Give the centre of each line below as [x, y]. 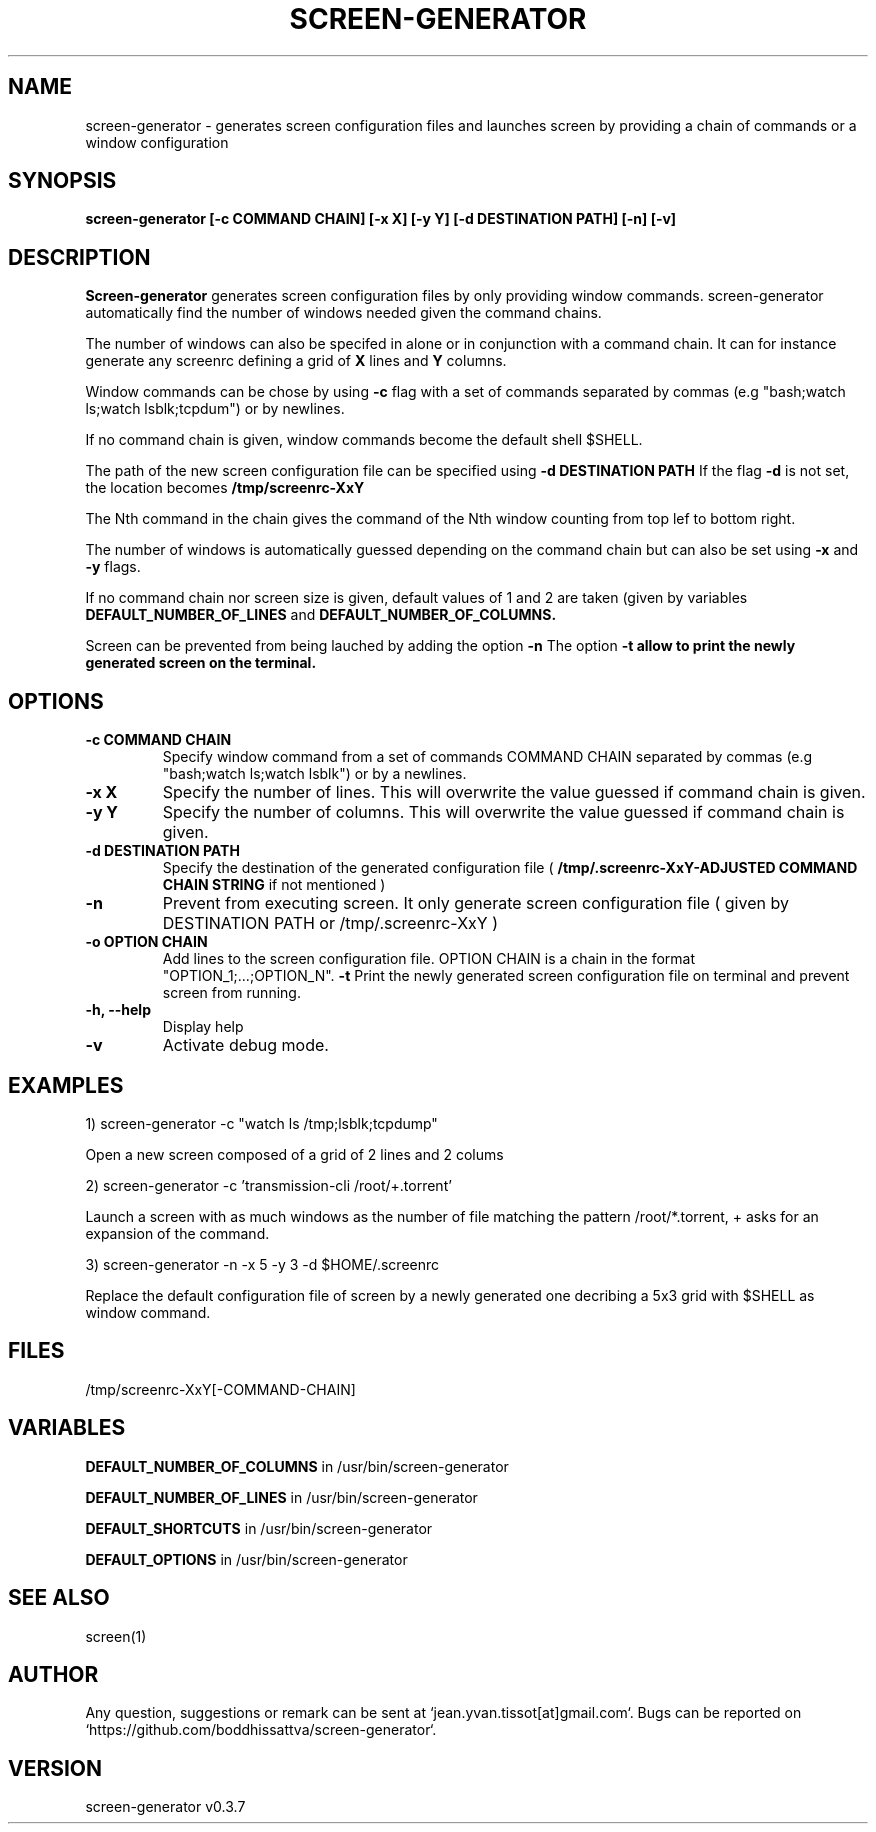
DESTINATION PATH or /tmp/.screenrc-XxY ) [330, 923]
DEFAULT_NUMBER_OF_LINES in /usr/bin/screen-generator [281, 1497]
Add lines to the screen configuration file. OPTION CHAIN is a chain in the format [429, 959]
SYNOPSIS [62, 181]
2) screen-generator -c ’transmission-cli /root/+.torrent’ [268, 1185]
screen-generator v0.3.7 [165, 1807]
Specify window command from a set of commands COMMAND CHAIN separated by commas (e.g [487, 757]
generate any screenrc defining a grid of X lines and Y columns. [296, 361]
